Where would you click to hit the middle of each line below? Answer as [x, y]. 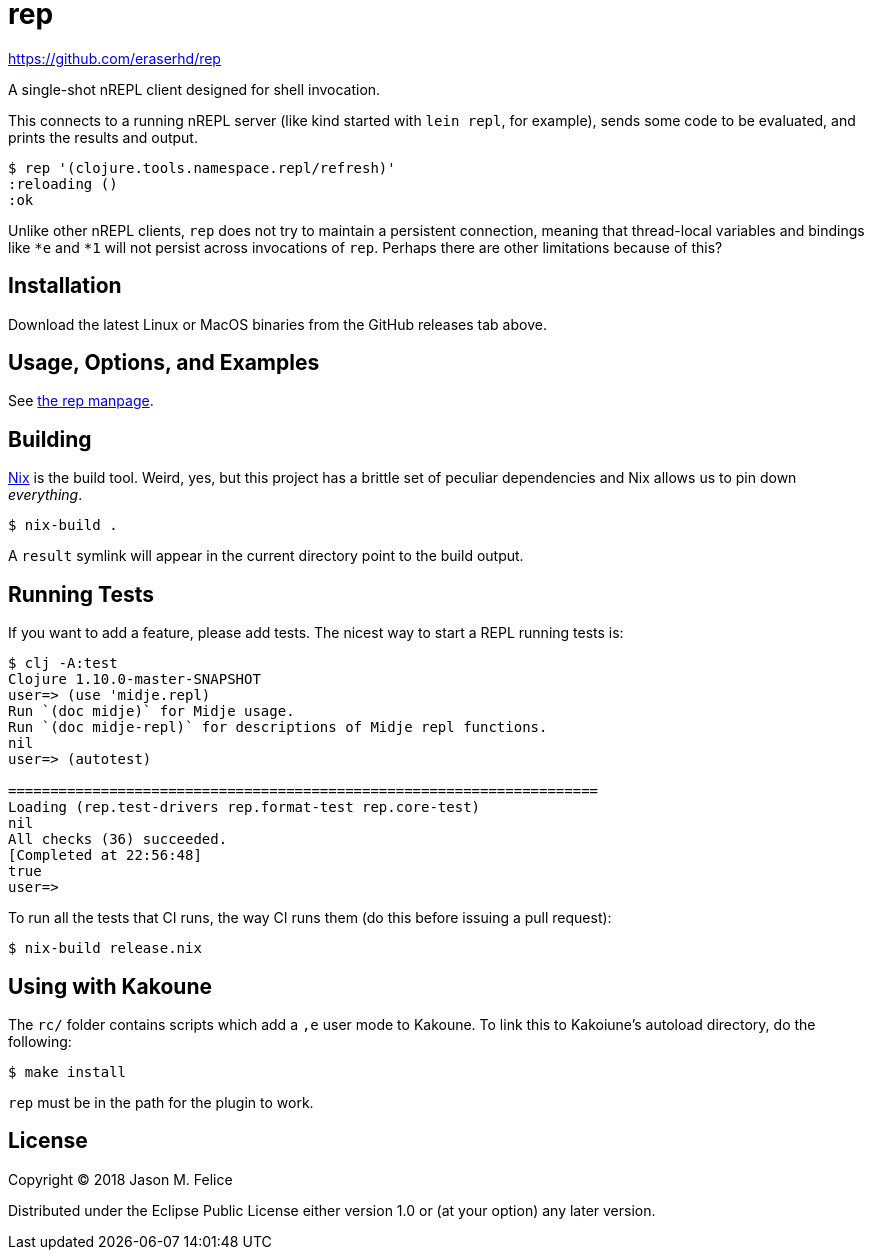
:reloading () [63, 183]
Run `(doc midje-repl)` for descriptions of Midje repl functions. [278, 727]
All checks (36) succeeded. [118, 839]
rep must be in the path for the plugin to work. [161, 1102]
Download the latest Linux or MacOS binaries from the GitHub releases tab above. [277, 324]
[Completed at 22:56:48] [105, 855]
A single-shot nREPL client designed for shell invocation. [194, 89]
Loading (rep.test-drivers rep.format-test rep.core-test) [244, 807]
